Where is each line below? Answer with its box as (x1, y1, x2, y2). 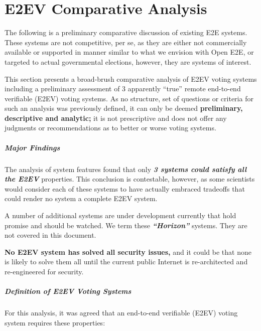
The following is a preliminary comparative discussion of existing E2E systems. (5, 27, 247, 38)
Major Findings (5, 142, 60, 152)
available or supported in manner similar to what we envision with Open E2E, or (5, 47, 254, 57)
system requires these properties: (5, 317, 105, 327)
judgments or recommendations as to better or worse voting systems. (5, 122, 216, 133)
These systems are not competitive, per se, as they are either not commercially (5, 37, 247, 47)
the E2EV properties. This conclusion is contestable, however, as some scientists (5, 174, 255, 184)
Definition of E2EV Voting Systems (5, 286, 132, 296)
